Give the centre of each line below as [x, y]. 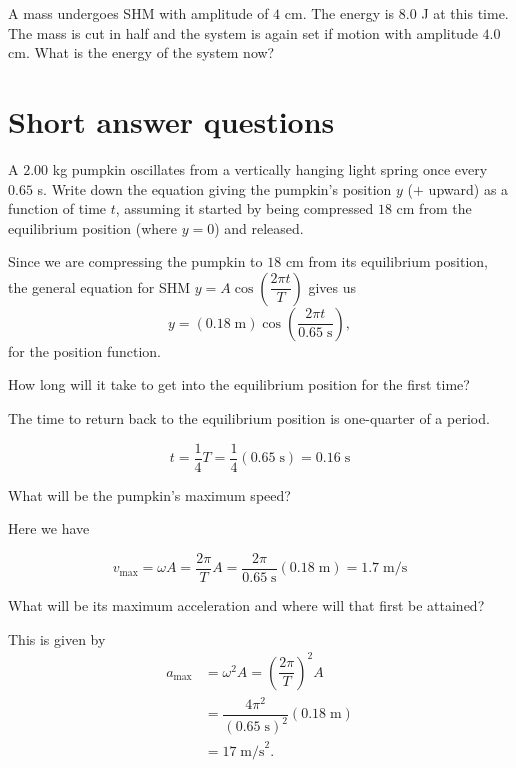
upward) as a [468, 188]
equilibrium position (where [92, 227]
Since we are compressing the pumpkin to [135, 261]
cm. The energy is [339, 13]
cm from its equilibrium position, [386, 261]
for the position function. [84, 350]
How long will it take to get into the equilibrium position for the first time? [239, 384]
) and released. [259, 227]
